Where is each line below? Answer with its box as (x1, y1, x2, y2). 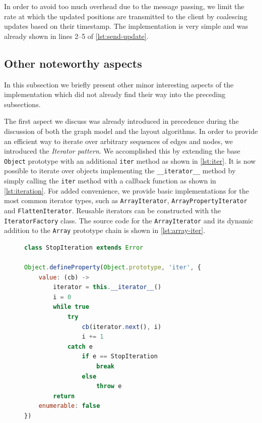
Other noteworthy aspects (4, 55, 142, 71)
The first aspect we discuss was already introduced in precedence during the (4, 116, 239, 126)
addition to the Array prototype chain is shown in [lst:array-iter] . (4, 225, 206, 236)
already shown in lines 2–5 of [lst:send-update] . (4, 30, 149, 41)
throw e (96, 383, 122, 390)
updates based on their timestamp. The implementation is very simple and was (4, 21, 248, 31)
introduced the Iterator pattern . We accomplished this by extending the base (4, 146, 240, 156)
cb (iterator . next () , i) (82, 323, 162, 331)
